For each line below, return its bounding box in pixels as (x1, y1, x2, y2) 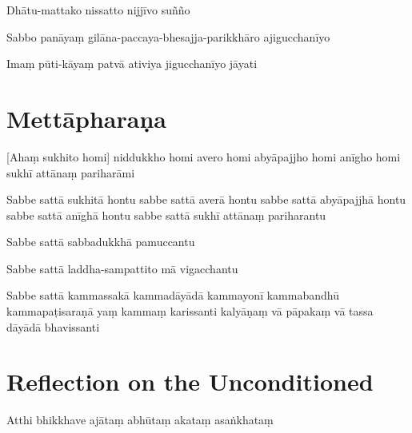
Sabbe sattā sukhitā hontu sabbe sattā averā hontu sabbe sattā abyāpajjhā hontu (6, 191, 406, 208)
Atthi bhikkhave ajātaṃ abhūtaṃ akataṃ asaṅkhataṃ (6, 411, 274, 428)
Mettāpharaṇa (6, 101, 166, 134)
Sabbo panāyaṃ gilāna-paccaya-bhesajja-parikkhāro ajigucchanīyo (6, 28, 330, 45)
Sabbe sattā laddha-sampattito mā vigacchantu (6, 260, 238, 276)
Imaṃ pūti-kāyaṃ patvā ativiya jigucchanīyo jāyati (6, 55, 258, 72)
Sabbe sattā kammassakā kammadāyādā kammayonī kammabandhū (6, 287, 339, 304)
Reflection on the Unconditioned (6, 365, 374, 398)
